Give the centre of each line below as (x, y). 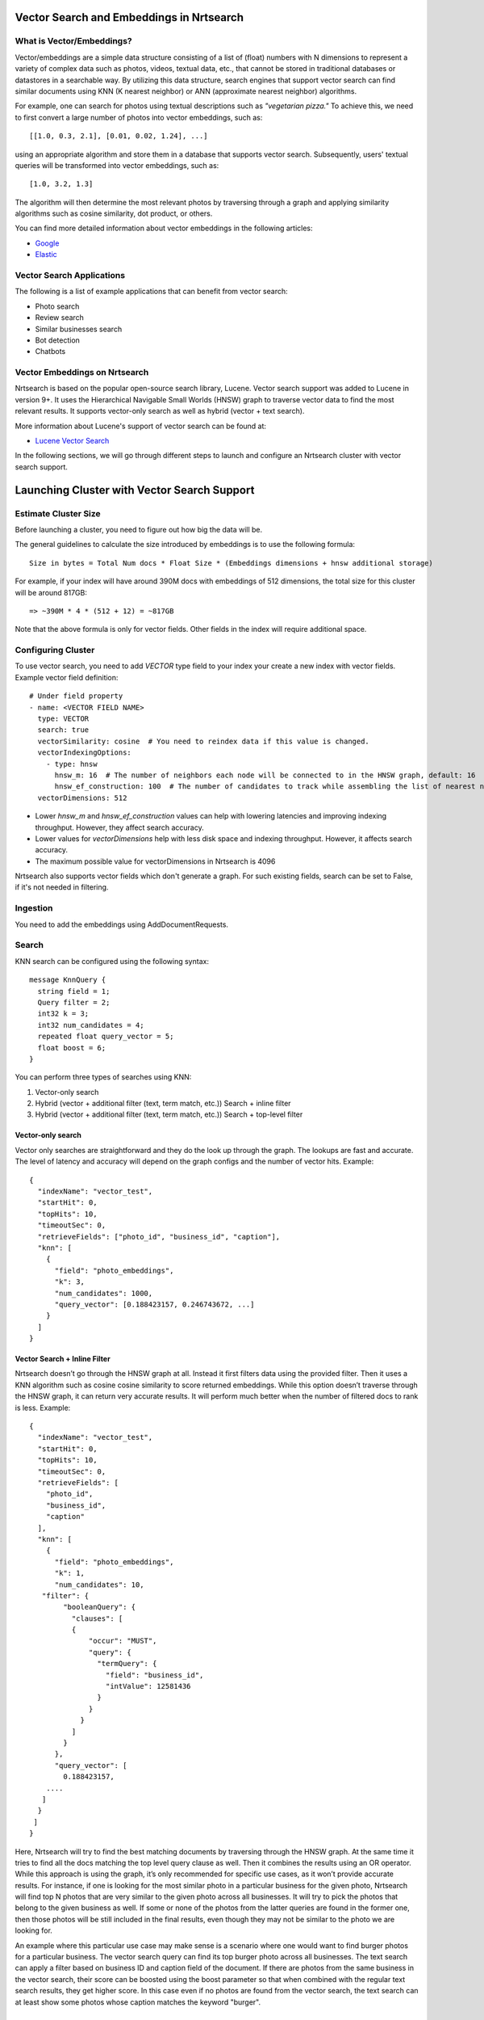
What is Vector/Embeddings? (73, 41)
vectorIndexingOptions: (85, 753)
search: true (63, 730)
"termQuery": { (127, 1664)
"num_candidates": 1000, (104, 1293)
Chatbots (50, 351)
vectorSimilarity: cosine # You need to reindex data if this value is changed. (204, 741)
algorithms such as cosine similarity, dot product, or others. (114, 213)
